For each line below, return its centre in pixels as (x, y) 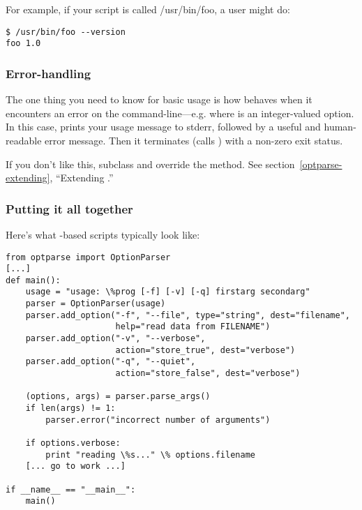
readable (24, 140)
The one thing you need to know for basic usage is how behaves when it (159, 99)
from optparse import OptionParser (88, 257)
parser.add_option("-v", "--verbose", (115, 339)
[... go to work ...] (75, 466)
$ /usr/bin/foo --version (66, 32)
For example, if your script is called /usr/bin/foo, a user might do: (148, 9)
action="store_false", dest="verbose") (208, 374)
